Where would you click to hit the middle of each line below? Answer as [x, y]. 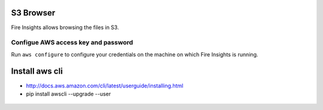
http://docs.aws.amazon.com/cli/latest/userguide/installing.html [105, 86]
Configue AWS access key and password [72, 43]
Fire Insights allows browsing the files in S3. [65, 27]
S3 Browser [33, 13]
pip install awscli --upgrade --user [68, 94]
